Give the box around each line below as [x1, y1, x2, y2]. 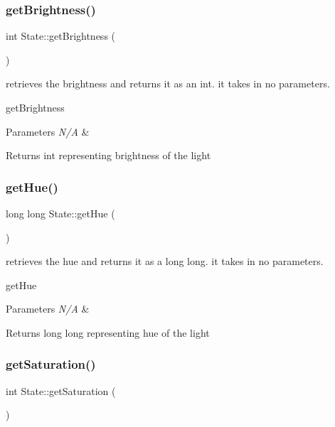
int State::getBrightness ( [6, 28, 115, 43]
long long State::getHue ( [6, 206, 115, 220]
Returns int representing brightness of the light [6, 148, 211, 163]
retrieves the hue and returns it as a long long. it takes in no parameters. [6, 254, 324, 269]
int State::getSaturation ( [6, 383, 116, 398]
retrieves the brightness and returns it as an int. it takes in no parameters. [6, 76, 330, 91]
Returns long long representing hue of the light [6, 325, 210, 340]
